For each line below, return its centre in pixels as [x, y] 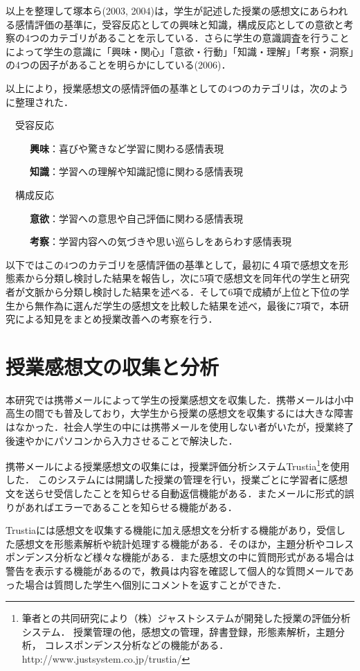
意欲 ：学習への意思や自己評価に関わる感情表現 [136, 218]
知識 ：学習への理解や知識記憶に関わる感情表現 [136, 171]
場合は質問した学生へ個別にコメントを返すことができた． [155, 584]
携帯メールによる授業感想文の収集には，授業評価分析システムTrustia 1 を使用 [178, 465]
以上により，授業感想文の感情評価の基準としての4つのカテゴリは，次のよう [177, 88]
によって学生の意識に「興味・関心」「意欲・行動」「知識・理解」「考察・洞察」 [180, 51]
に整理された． [39, 101]
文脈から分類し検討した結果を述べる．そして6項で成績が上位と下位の [182, 291]
